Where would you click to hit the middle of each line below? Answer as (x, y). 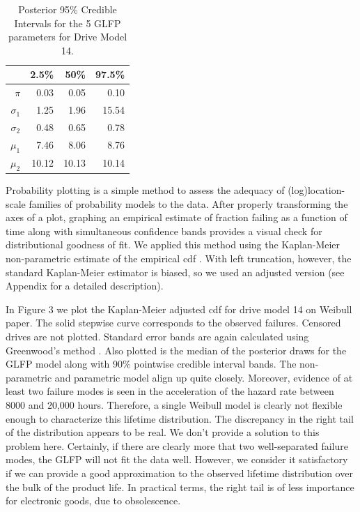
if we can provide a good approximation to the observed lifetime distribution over (179, 473)
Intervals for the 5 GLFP (68, 23)
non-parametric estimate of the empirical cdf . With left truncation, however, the (179, 258)
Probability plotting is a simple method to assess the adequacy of (145, 190)
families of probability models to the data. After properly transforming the (188, 203)
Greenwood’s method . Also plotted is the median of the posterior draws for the (176, 350)
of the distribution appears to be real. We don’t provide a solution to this (163, 432)
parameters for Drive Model (68, 37)
